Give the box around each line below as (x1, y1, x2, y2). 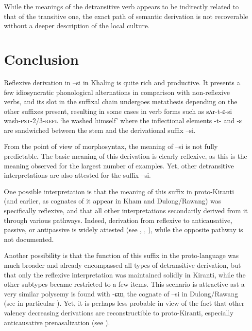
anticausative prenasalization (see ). (4, 317, 110, 327)
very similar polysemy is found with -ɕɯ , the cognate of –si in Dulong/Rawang (4, 288, 238, 298)
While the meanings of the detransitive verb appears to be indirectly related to (4, 1, 239, 11)
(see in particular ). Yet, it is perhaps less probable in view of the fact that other (4, 298, 245, 308)
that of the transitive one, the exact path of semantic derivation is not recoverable (4, 11, 248, 21)
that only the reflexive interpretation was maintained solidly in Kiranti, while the (4, 269, 246, 279)
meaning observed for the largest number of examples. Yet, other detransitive (4, 160, 234, 170)
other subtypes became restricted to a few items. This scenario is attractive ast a (4, 279, 245, 289)
